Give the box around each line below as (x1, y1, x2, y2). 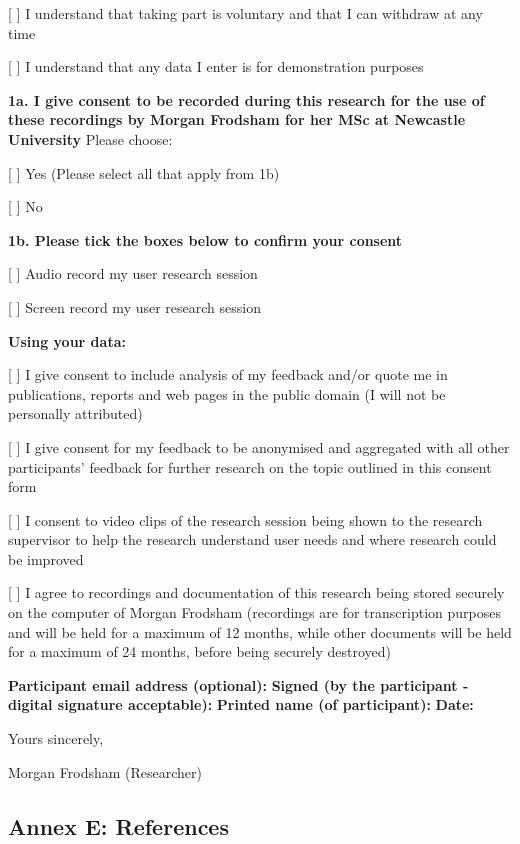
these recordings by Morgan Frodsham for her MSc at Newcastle (8, 109, 466, 130)
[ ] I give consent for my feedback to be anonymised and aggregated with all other (8, 436, 510, 457)
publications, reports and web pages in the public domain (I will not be (8, 383, 446, 404)
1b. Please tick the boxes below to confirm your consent (8, 229, 403, 250)
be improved (8, 548, 84, 569)
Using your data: (8, 330, 126, 351)
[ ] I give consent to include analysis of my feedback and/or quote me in (8, 364, 448, 385)
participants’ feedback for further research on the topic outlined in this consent (8, 456, 492, 477)
